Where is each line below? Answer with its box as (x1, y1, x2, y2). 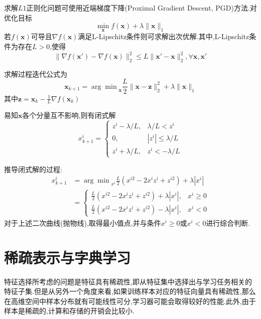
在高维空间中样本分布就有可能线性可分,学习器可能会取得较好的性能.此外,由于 (4, 295, 256, 306)
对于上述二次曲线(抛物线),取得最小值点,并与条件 (4, 217, 161, 228)
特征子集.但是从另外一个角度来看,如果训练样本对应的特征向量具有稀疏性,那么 (4, 286, 256, 296)
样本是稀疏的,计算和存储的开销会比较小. (4, 305, 135, 316)
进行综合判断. (206, 217, 250, 228)
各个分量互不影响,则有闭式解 (22, 110, 116, 120)
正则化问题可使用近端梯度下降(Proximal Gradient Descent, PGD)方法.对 (26, 3, 257, 13)
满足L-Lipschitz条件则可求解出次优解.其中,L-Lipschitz (78, 31, 249, 42)
